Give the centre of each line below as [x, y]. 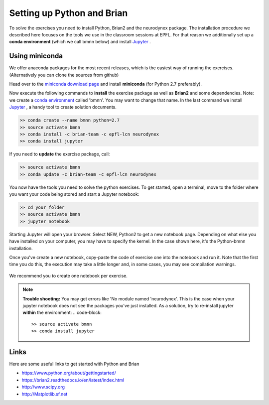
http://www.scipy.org [43, 387]
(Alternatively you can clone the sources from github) [64, 75]
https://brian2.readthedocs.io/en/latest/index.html [73, 380]
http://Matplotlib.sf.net [45, 394]
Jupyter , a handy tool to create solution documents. [63, 107]
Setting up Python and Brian [68, 13]
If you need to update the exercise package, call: [60, 154]
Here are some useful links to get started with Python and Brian [74, 364]
